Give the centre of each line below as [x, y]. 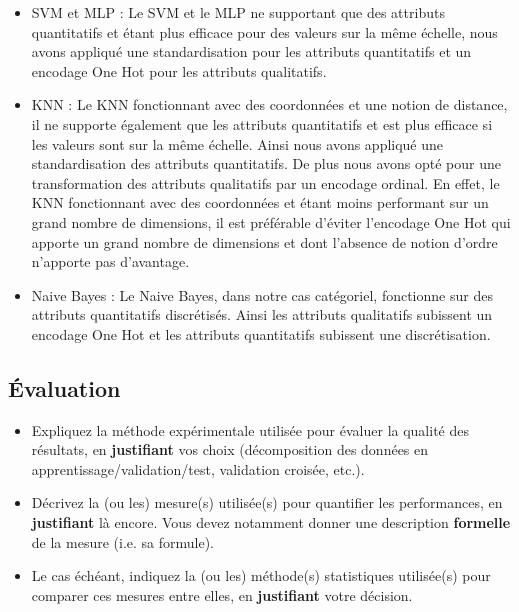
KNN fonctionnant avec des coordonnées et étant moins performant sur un [260, 202]
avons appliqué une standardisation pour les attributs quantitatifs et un [251, 51]
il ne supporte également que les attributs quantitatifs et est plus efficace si [262, 123]
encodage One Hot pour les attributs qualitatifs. [179, 70]
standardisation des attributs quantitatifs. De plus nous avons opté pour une [266, 163]
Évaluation [64, 387]
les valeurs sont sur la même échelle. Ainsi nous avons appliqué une [237, 143]
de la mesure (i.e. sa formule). [123, 541]
